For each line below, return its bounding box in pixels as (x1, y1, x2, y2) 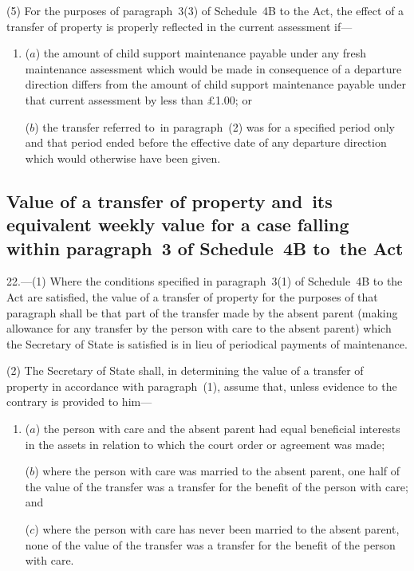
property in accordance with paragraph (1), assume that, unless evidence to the (6, 377, 397, 394)
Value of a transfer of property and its (6, 188, 333, 213)
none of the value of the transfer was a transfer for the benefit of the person (25, 536, 396, 553)
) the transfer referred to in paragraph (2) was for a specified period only (34, 118, 396, 135)
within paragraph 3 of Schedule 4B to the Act (6, 235, 404, 260)
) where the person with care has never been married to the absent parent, (34, 521, 400, 538)
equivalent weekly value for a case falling (6, 212, 349, 237)
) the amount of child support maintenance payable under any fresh (35, 45, 367, 61)
